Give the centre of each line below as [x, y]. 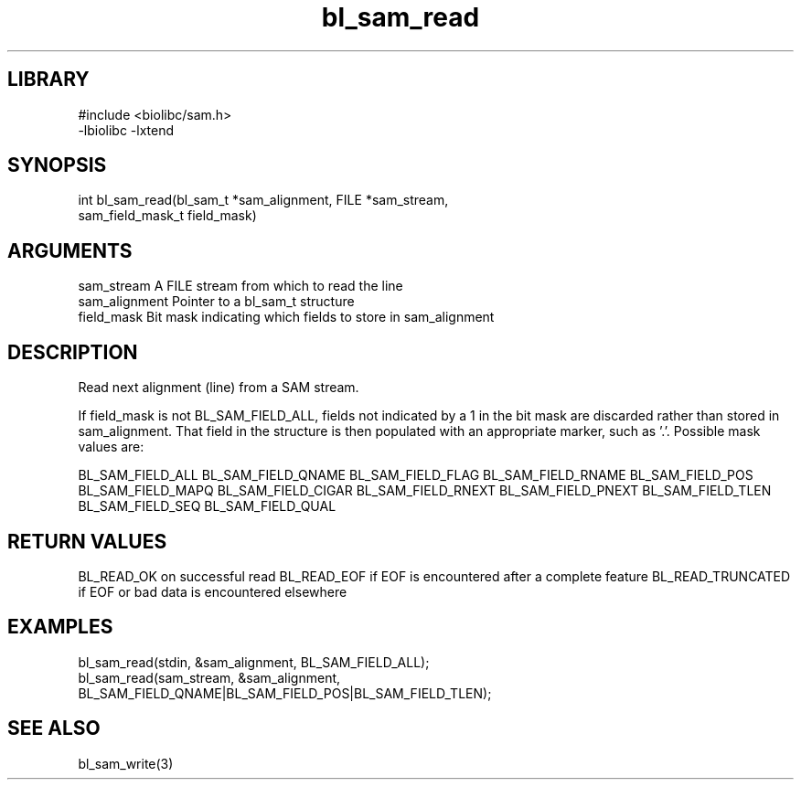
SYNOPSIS [57, 165]
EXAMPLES [60, 627]
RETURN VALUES [87, 541]
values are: [111, 447]
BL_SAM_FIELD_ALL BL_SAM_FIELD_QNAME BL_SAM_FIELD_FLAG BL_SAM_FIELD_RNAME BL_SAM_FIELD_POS [416, 475]
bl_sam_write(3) [126, 763]
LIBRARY [48, 80]
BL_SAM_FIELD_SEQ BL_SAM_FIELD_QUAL [207, 506]
